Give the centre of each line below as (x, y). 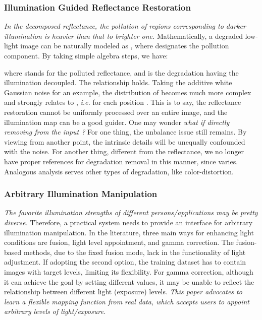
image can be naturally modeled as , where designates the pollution (125, 46)
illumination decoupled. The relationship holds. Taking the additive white (118, 82)
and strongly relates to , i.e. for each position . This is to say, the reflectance (123, 102)
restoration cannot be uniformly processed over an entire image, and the (116, 112)
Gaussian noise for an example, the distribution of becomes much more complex (128, 92)
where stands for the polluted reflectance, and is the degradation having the (121, 72)
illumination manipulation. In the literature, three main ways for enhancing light (129, 232)
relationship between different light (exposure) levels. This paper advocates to (123, 292)
